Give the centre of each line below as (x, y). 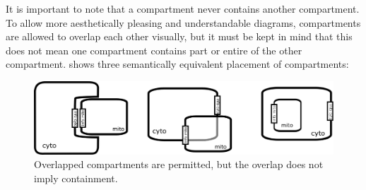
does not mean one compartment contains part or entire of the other (154, 50)
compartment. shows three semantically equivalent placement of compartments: (177, 64)
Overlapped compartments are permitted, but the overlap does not (179, 164)
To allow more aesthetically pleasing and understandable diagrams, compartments (183, 22)
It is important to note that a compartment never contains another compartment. (183, 8)
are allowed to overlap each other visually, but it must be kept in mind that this (179, 36)
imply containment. (76, 178)
